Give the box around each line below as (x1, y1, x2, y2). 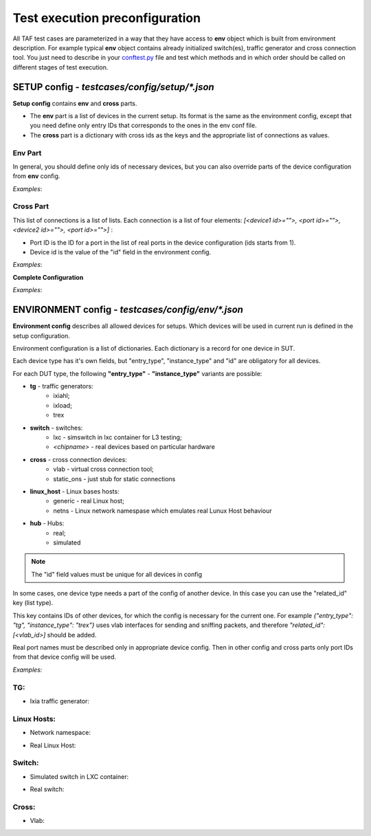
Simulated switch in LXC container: (30, 772, 129, 780)
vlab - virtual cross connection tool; (53, 465, 154, 474)
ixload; (53, 401, 72, 409)
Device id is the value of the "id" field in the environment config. (30, 248, 212, 256)
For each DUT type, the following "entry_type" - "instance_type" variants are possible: (12, 369, 262, 377)
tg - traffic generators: (30, 382, 93, 390)
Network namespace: (30, 729, 91, 737)
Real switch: (30, 785, 65, 793)
